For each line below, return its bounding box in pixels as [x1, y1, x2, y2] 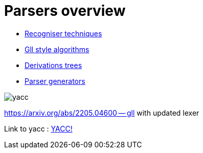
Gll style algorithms [25, 45, 89, 54]
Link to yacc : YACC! [4, 124, 73, 133]
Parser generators [25, 76, 85, 85]
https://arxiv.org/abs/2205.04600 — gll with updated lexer [4, 108, 199, 117]
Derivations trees [25, 60, 82, 70]
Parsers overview [4, 2, 126, 19]
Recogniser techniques [25, 29, 102, 38]
